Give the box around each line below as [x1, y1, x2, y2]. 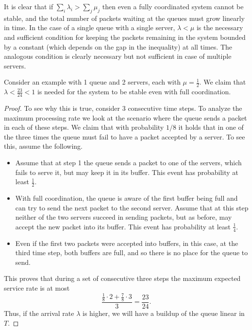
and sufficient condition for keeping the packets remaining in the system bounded [4, 32, 246, 42]
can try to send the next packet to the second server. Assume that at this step [15, 202, 249, 212]
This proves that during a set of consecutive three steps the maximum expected [4, 273, 241, 283]
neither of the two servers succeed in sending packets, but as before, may [15, 212, 232, 222]
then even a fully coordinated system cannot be [102, 1, 244, 11]
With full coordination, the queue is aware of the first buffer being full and [15, 193, 238, 203]
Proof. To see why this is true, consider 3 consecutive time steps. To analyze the [4, 103, 242, 113]
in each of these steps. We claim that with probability [4, 122, 164, 132]
